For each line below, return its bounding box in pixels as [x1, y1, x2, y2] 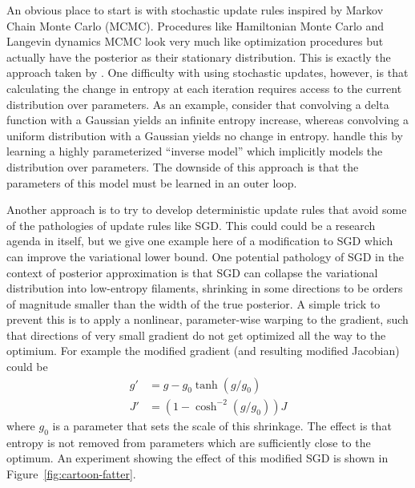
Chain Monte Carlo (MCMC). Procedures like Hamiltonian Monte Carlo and [6, 17, 385, 34]
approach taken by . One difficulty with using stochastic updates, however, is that [6, 64, 409, 81]
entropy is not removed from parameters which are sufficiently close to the [6, 434, 371, 450]
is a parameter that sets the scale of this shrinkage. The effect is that [52, 417, 392, 434]
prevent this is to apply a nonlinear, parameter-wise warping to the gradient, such [6, 311, 409, 328]
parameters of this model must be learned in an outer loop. [6, 174, 297, 191]
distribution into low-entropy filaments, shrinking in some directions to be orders [6, 280, 403, 296]
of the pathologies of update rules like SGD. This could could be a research [6, 216, 376, 233]
